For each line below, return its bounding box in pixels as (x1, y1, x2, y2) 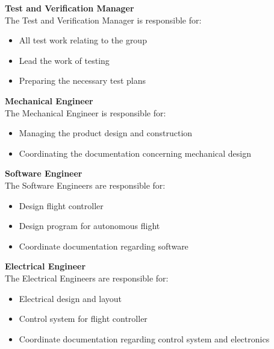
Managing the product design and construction (19, 127, 193, 139)
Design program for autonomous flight (19, 219, 160, 232)
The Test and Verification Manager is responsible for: (5, 13, 202, 26)
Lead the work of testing (19, 54, 110, 66)
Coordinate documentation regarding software (19, 239, 188, 252)
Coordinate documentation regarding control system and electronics (19, 332, 270, 345)
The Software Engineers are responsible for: (5, 178, 166, 191)
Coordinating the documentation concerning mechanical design (19, 146, 251, 159)
